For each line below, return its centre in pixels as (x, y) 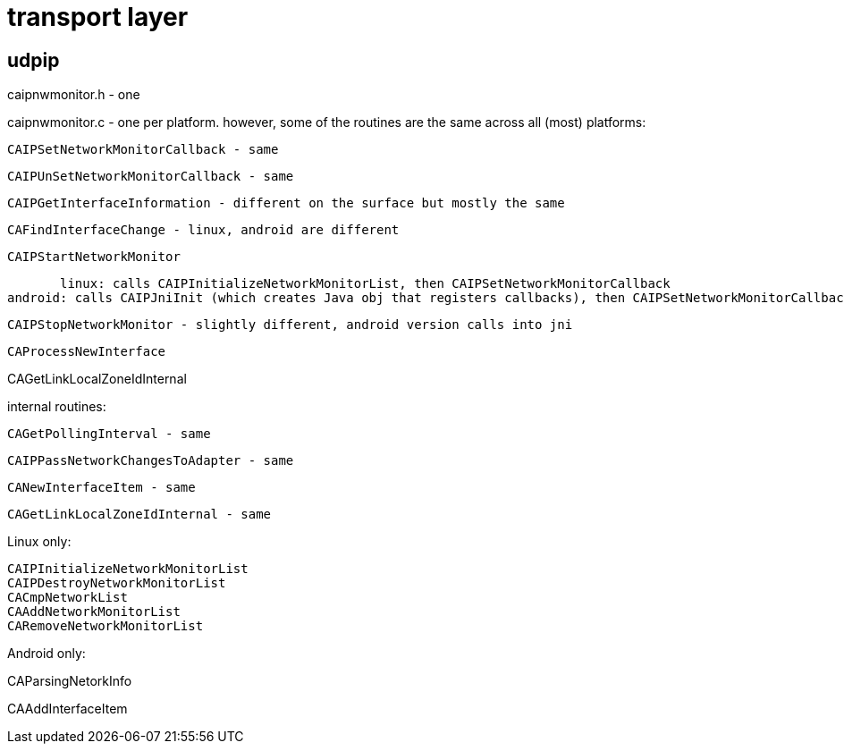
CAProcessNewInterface (87, 352)
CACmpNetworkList (68, 598)
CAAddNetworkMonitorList (94, 612)
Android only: (46, 654)
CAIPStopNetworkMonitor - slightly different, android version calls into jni (290, 325)
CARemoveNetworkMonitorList (105, 626)
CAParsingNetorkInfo (70, 681)
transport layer (98, 17)
